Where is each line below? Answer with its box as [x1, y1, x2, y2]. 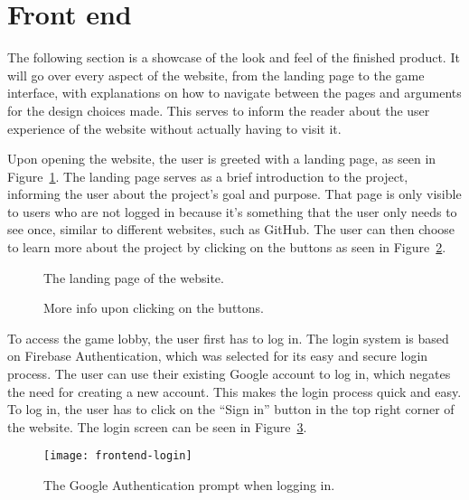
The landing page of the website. [43, 268, 224, 287]
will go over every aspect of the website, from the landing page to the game [7, 65, 425, 84]
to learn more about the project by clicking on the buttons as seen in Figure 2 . [7, 238, 446, 257]
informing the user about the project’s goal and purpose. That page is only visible [7, 184, 462, 203]
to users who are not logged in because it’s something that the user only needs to [7, 202, 457, 221]
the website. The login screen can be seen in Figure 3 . [7, 417, 307, 436]
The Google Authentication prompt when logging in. [43, 476, 335, 495]
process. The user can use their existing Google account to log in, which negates [7, 364, 451, 383]
